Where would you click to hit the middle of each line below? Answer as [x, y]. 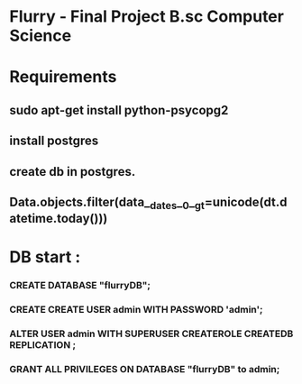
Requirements [63, 77]
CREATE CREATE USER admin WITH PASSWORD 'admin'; [136, 310]
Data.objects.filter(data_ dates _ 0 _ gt [107, 203]
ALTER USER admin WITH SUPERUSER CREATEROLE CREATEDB [151, 334]
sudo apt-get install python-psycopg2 [119, 110]
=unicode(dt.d [246, 201]
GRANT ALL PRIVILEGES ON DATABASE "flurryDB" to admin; [145, 369]
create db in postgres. [73, 172]
